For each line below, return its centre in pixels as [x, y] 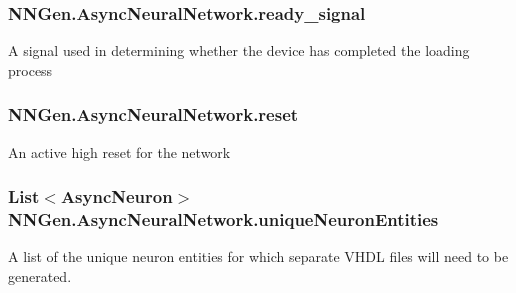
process [30, 69]
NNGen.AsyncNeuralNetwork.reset [153, 114]
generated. [40, 275]
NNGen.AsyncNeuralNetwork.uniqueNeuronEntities [223, 219]
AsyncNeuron [116, 196]
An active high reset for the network [119, 151]
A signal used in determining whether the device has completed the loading [239, 50]
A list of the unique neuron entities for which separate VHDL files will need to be [258, 256]
